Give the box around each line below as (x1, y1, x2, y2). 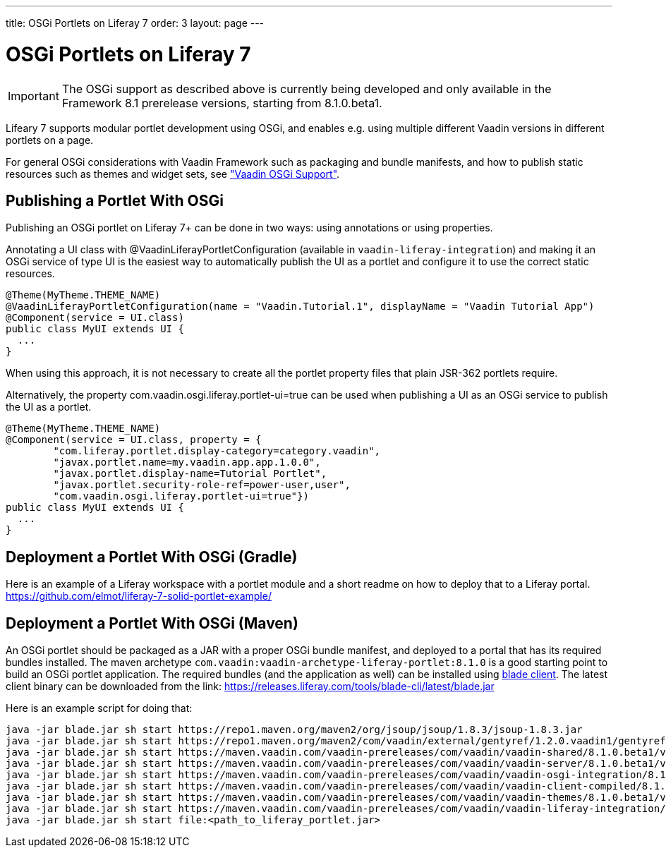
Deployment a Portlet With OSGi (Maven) (6, 614, 298, 632)
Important (8, 88, 59, 103)
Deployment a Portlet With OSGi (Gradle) (6, 548, 298, 566)
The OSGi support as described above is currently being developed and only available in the (61, 81, 552, 96)
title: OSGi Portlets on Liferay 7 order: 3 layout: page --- (6, 17, 265, 29)
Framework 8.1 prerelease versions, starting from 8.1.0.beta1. (61, 95, 382, 110)
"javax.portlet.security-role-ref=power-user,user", (53, 479, 351, 491)
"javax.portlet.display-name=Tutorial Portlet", (53, 468, 327, 480)
